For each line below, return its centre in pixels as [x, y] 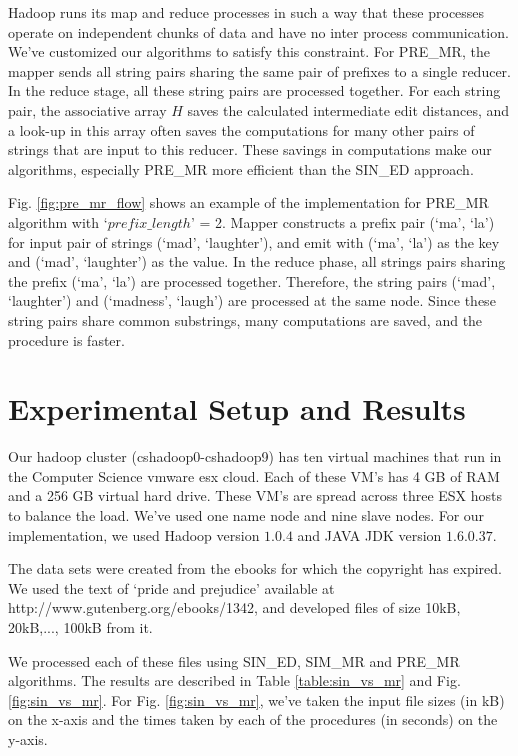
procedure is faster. [66, 339]
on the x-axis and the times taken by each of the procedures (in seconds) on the [253, 719]
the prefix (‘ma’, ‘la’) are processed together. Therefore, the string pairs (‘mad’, [252, 280]
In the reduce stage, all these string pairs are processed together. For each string [254, 90]
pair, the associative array [87, 109]
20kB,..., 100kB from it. [80, 626]
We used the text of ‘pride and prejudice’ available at [171, 587]
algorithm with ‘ [58, 221]
